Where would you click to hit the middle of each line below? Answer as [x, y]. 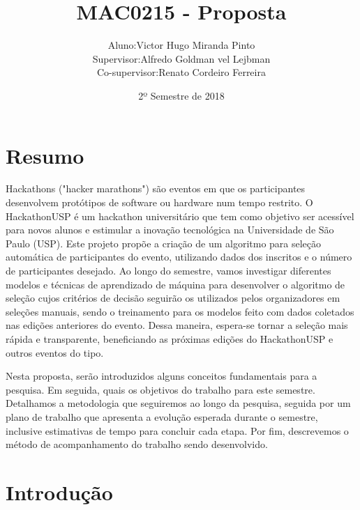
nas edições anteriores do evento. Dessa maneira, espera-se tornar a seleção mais [177, 325]
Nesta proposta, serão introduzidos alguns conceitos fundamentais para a [162, 376]
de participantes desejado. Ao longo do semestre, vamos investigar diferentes [168, 270]
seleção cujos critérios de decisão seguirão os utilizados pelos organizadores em [173, 298]
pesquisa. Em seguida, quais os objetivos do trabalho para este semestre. [160, 389]
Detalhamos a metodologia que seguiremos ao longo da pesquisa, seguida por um [178, 403]
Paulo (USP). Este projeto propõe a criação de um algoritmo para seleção [164, 243]
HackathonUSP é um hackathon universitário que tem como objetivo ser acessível [180, 216]
